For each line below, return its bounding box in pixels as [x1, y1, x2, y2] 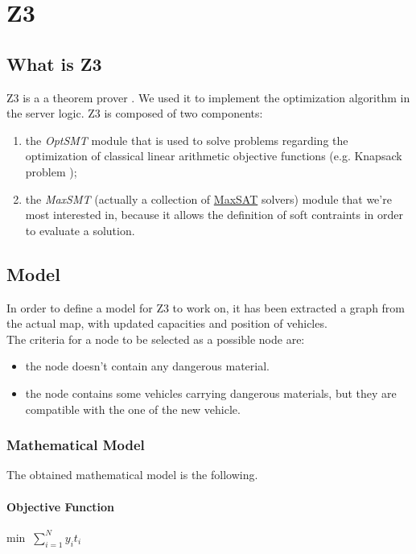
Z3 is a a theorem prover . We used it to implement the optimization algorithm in [6, 89, 410, 105]
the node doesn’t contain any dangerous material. [25, 358, 270, 374]
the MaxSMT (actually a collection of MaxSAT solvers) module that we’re [25, 190, 392, 207]
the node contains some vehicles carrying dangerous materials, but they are [25, 384, 397, 401]
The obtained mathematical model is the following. [6, 466, 258, 483]
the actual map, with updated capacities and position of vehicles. [6, 315, 327, 332]
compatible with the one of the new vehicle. [25, 400, 241, 417]
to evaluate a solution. [25, 221, 135, 238]
